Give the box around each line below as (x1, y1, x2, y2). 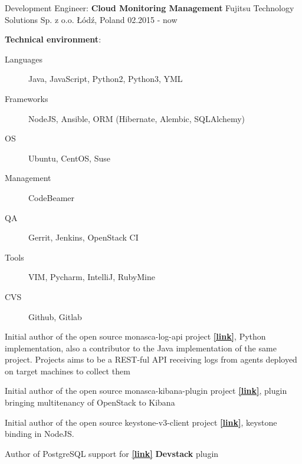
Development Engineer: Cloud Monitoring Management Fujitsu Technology (5, 2, 294, 14)
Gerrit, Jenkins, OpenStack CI (28, 231, 139, 243)
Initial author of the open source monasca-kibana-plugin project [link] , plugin (5, 384, 287, 397)
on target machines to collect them (5, 364, 130, 377)
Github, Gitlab (28, 310, 82, 323)
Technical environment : (5, 33, 101, 45)
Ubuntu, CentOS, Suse (28, 152, 110, 164)
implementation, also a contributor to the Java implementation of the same (5, 341, 277, 354)
